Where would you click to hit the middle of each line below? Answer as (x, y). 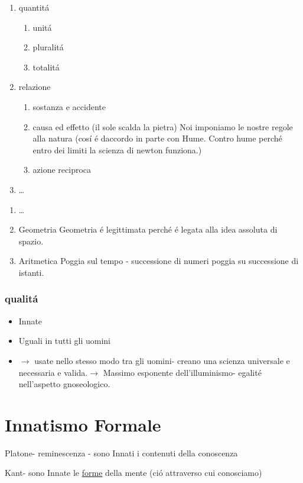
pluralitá (48, 47)
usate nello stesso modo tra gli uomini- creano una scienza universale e (162, 360)
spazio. (31, 241)
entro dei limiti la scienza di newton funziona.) (117, 149)
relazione (35, 87)
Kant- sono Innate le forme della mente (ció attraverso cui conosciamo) (133, 473)
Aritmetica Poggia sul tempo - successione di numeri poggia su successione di (159, 261)
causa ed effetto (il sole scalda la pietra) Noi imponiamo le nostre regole (163, 126)
